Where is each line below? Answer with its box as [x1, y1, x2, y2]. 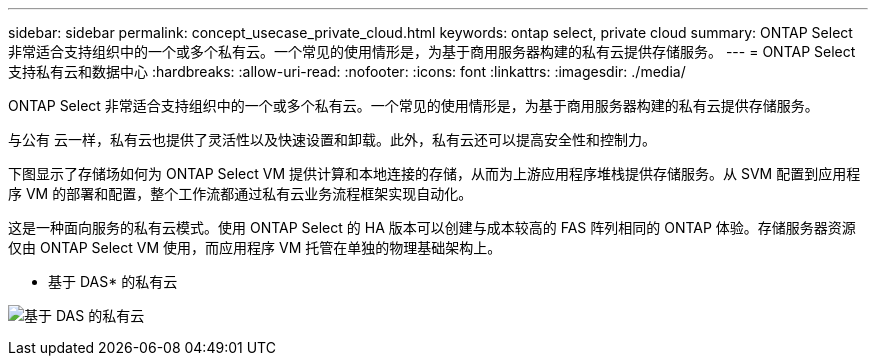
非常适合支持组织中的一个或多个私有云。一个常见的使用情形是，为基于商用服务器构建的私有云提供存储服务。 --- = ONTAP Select [8, 43, 856, 60]
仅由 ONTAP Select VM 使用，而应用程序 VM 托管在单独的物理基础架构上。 [8, 239, 502, 256]
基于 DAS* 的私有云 [48, 273, 178, 290]
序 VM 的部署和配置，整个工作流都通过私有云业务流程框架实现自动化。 [8, 185, 473, 202]
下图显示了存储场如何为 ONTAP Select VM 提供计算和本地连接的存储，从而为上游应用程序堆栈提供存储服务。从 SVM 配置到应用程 [8, 165, 861, 182]
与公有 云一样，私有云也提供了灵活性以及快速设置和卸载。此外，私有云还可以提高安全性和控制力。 [8, 131, 656, 148]
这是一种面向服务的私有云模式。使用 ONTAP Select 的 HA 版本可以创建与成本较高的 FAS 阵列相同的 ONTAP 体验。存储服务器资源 [8, 219, 856, 236]
